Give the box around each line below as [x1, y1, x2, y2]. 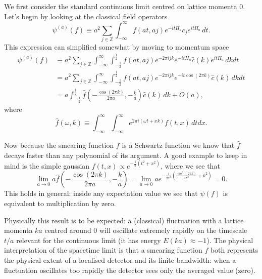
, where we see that [160, 160, 220, 171]
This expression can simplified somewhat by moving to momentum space [4, 42, 229, 52]
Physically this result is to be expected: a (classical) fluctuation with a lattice [4, 215, 244, 225]
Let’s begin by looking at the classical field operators [4, 11, 168, 21]
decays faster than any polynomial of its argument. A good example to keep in [4, 149, 247, 160]
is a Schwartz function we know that [122, 140, 235, 150]
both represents [210, 245, 258, 255]
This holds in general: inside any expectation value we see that [4, 188, 198, 198]
